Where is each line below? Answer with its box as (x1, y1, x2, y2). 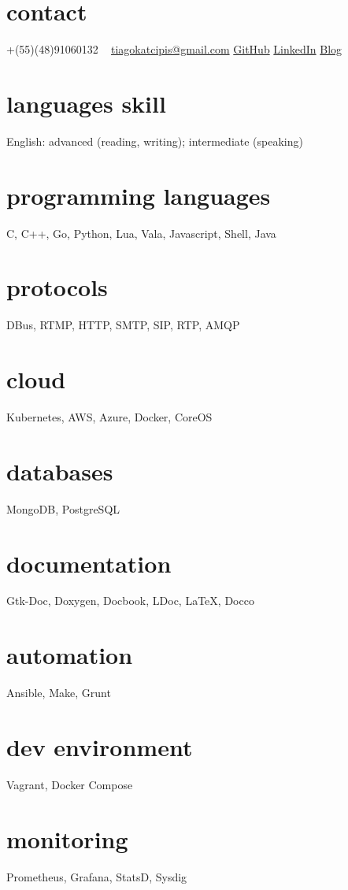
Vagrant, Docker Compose (6, 776, 133, 792)
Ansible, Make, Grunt (6, 684, 111, 701)
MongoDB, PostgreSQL (6, 500, 120, 517)
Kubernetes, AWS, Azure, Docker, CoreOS (6, 409, 213, 425)
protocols (6, 271, 108, 303)
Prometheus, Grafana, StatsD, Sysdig (6, 868, 187, 884)
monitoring (6, 822, 128, 855)
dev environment (6, 730, 193, 762)
